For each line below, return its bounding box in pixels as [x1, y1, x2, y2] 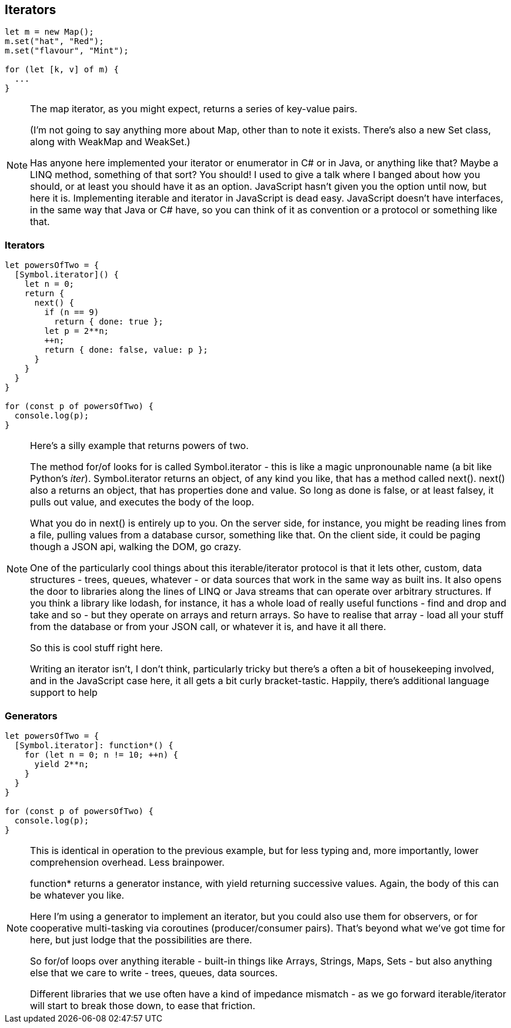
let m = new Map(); [5, 27, 94, 37]
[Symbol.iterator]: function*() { [14, 740, 173, 750]
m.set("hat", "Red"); [5, 36, 104, 46]
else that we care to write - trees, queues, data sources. [30, 966, 278, 979]
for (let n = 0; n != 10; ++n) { [24, 749, 179, 759]
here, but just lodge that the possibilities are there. [30, 933, 252, 946]
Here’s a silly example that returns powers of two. [30, 440, 249, 452]
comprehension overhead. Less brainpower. [30, 856, 225, 868]
